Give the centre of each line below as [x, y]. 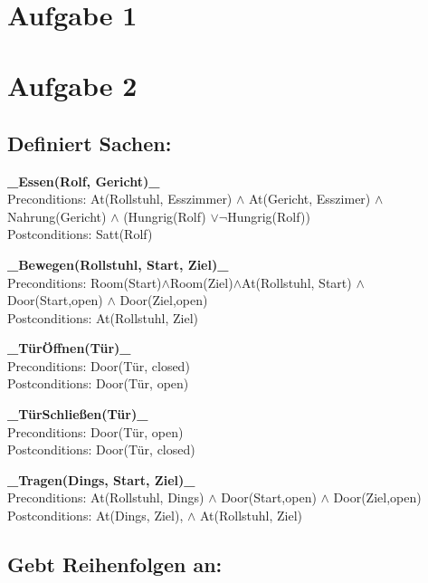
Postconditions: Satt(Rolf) [80, 234]
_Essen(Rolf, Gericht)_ [84, 181]
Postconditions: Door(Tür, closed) [101, 449]
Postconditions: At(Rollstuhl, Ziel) [103, 317]
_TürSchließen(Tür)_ [78, 414]
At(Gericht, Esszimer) [309, 199]
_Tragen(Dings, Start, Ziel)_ [101, 479]
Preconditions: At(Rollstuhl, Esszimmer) [120, 199]
